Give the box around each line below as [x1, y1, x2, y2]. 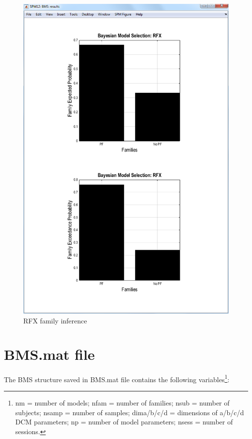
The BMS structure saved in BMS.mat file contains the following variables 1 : [4, 372, 230, 384]
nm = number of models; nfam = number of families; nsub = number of [15, 398, 230, 408]
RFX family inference [23, 316, 87, 326]
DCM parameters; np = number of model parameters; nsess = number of [15, 417, 233, 427]
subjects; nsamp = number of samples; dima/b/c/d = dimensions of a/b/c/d [15, 407, 244, 417]
